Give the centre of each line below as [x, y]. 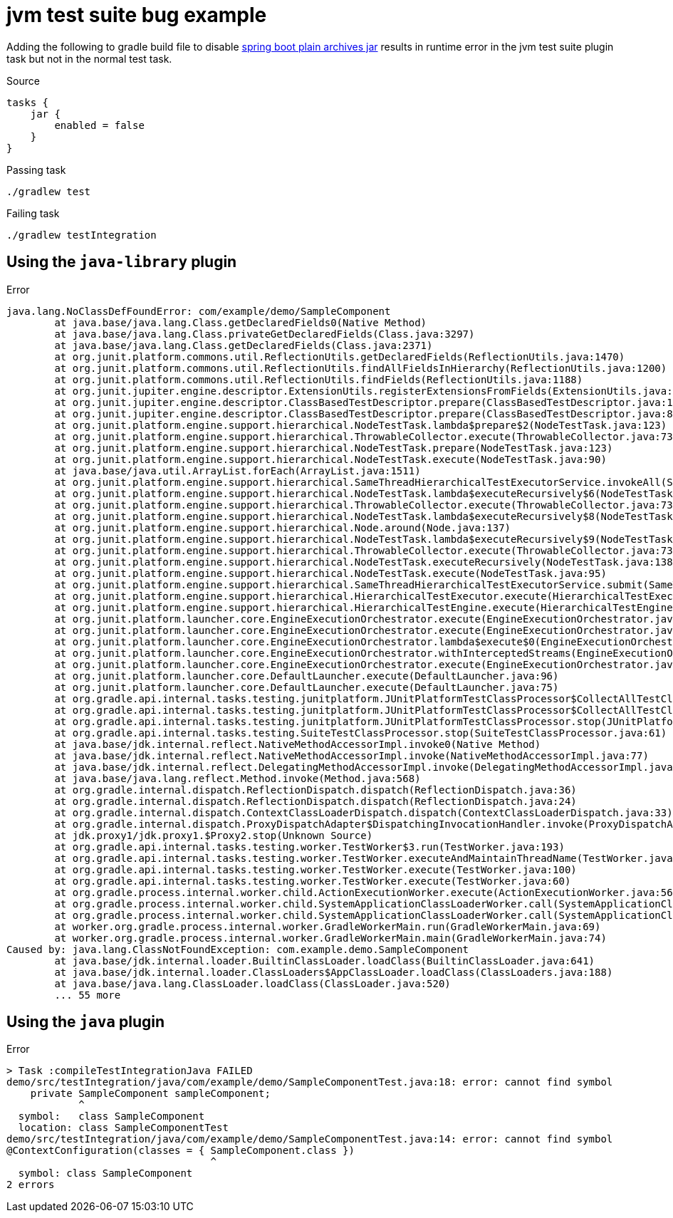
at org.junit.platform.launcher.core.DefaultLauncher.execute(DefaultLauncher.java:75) [307, 687]
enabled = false [99, 125]
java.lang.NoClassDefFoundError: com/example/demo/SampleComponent [199, 311]
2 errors [31, 1185]
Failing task [33, 213]
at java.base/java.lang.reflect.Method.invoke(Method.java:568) [238, 778]
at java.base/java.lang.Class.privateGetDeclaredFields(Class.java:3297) [265, 334]
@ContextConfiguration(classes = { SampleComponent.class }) [181, 1151]
